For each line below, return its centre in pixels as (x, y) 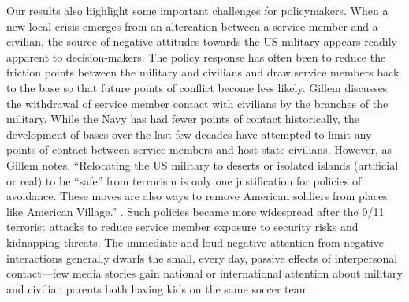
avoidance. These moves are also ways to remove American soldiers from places (197, 196)
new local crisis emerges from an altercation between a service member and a (192, 26)
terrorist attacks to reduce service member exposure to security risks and (182, 227)
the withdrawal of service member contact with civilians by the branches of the (197, 103)
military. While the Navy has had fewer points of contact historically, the (183, 119)
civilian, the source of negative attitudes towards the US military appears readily (202, 41)
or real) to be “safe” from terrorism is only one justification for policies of (184, 180)
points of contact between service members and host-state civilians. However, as (199, 149)
